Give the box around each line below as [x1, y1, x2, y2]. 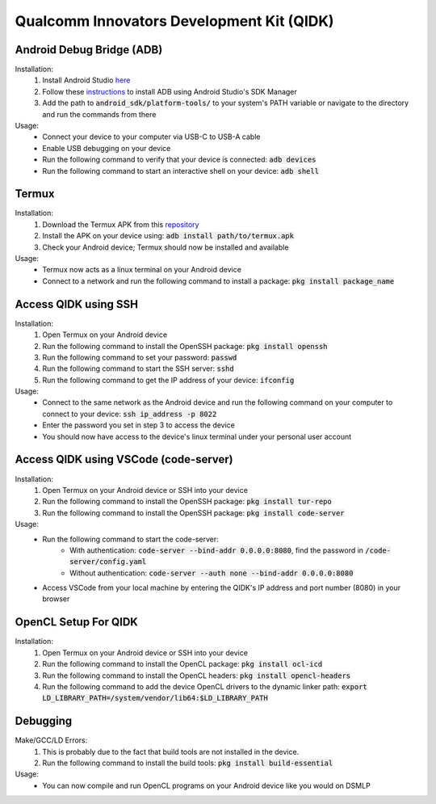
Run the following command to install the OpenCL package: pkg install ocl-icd [42, 659, 323, 669]
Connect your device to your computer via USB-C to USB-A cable [42, 132, 261, 141]
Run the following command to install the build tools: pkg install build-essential [42, 758, 333, 768]
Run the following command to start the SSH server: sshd [42, 364, 234, 373]
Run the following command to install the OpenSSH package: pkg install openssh [42, 341, 328, 351]
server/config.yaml [69, 558, 147, 566]
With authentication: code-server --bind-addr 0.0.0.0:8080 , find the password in [69, 545, 363, 555]
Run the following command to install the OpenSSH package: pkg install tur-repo [42, 497, 333, 507]
